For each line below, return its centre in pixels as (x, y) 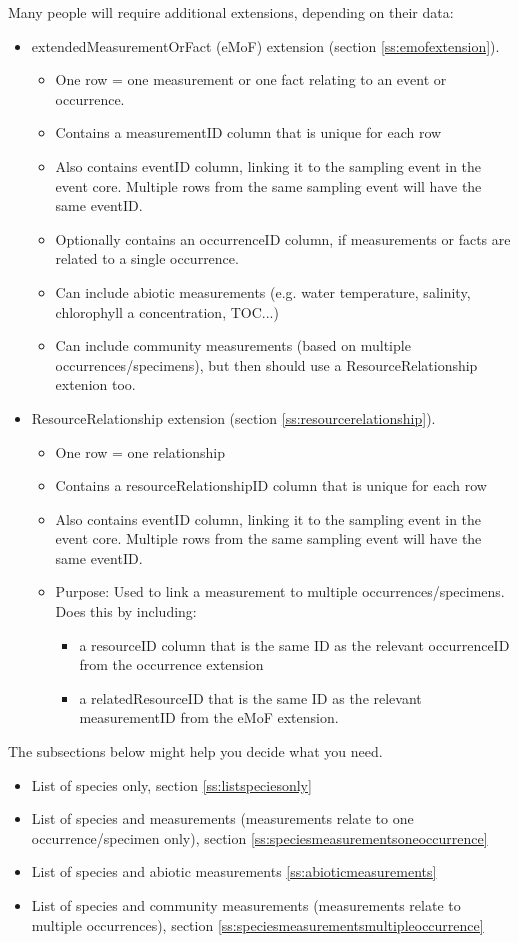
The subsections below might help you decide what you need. (195, 751)
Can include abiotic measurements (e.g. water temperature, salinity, (263, 291)
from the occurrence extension (171, 664)
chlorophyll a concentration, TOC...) (167, 311)
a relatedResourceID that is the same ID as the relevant (250, 697)
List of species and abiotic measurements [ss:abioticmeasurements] (234, 871)
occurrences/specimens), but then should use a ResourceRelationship (266, 364)
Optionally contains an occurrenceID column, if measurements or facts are (283, 238)
